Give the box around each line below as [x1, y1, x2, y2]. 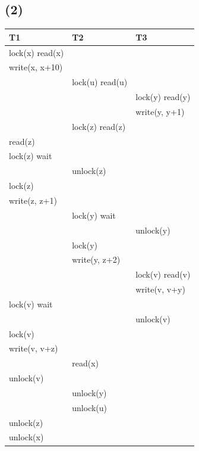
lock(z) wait [9, 150, 52, 162]
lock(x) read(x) [9, 46, 64, 58]
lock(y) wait [72, 209, 116, 221]
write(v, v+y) [135, 283, 185, 296]
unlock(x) [9, 431, 44, 443]
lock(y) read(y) [135, 91, 191, 103]
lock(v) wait [9, 297, 53, 310]
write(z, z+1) [9, 194, 57, 206]
